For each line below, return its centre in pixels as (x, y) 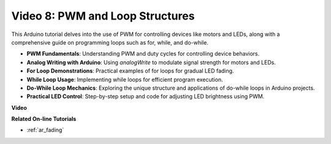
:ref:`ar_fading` (45, 130)
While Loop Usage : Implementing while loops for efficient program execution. (125, 79)
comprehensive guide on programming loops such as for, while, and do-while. (110, 42)
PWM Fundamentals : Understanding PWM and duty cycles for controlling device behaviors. (143, 54)
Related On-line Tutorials (44, 119)
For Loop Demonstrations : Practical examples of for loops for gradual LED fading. (130, 71)
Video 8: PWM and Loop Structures (103, 16)
